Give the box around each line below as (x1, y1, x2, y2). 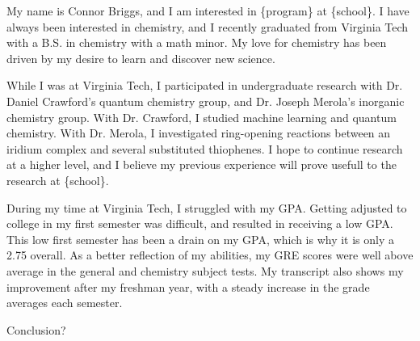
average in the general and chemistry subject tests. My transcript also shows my (6, 262, 404, 279)
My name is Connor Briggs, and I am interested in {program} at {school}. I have (6, 2, 409, 19)
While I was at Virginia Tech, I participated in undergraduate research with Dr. (6, 77, 403, 94)
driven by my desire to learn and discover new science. (6, 49, 275, 66)
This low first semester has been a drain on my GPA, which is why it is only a (6, 230, 395, 247)
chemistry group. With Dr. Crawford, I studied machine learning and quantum (6, 108, 397, 125)
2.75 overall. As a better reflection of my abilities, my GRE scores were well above (6, 246, 414, 263)
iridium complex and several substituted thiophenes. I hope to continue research (6, 140, 403, 157)
